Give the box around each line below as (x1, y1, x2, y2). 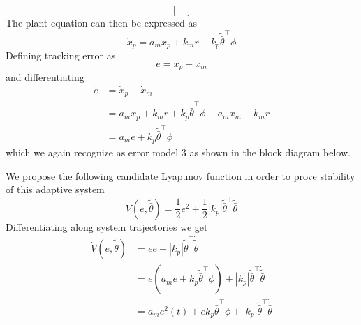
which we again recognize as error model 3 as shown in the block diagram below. (6, 145, 351, 160)
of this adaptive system (6, 182, 105, 197)
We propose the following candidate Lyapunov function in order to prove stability (6, 168, 355, 183)
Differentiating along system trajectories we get (6, 219, 208, 234)
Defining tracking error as (6, 47, 116, 62)
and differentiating (6, 70, 84, 84)
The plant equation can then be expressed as (6, 15, 198, 29)
